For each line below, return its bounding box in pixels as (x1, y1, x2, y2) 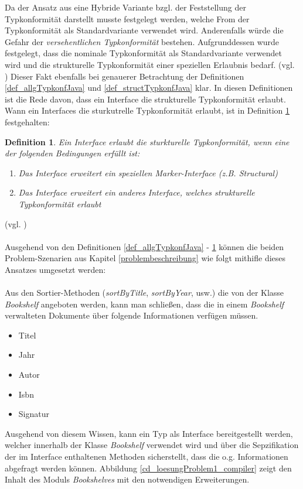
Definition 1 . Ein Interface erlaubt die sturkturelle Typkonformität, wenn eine (5, 135, 290, 148)
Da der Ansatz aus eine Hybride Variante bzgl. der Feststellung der (5, 1, 246, 13)
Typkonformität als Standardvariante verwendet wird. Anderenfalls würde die (5, 24, 284, 36)
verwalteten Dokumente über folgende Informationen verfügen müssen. (5, 309, 258, 322)
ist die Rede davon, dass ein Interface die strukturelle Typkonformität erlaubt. (5, 93, 286, 105)
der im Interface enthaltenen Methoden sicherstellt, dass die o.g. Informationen (5, 450, 288, 462)
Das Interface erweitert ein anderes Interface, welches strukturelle (18, 186, 255, 199)
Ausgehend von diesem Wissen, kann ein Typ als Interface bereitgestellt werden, (5, 427, 293, 439)
